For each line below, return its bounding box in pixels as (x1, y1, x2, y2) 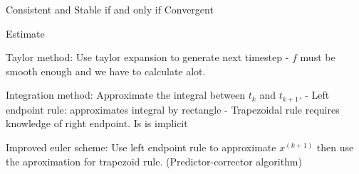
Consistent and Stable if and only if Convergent (6, 2, 214, 16)
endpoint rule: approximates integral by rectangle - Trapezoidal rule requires (6, 102, 340, 116)
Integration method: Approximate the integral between (6, 87, 246, 102)
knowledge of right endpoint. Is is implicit (6, 116, 188, 131)
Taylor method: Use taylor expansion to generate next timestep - (6, 50, 289, 65)
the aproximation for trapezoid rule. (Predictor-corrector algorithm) (6, 153, 302, 168)
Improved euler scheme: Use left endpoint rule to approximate (6, 140, 276, 155)
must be (300, 50, 335, 65)
